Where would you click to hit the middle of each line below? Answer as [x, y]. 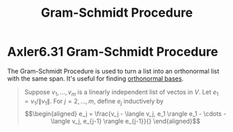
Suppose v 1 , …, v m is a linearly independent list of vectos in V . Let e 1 [121, 93]
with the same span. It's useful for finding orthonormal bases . [96, 79]
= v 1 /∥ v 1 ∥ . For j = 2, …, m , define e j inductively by [94, 102]
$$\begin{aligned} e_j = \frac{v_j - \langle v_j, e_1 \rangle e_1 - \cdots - [126, 113]
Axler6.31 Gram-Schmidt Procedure [113, 52]
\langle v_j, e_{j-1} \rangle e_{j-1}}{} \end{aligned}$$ [126, 121]
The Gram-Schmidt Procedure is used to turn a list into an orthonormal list [113, 71]
